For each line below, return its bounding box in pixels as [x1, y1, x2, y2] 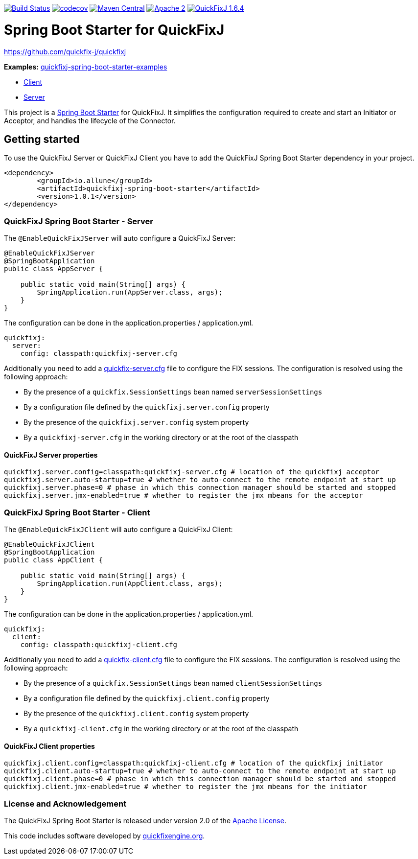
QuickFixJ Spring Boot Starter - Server [4, 216, 153, 226]
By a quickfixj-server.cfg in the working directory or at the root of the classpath [23, 433, 299, 442]
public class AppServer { [4, 265, 103, 273]
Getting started [4, 133, 80, 145]
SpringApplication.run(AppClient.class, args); [37, 580, 223, 588]
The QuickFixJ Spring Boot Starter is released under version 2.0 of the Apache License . [4, 816, 286, 825]
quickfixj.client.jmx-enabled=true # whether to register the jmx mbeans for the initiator [4, 783, 367, 791]
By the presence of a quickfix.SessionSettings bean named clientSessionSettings [23, 679, 323, 688]
